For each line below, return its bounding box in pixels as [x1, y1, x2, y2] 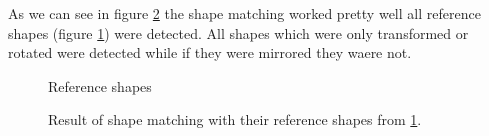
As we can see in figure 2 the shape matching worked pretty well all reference [8, 3, 481, 23]
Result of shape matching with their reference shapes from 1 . [48, 109, 422, 130]
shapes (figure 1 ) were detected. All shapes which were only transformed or [8, 22, 469, 43]
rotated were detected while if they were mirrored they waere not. [8, 42, 412, 63]
